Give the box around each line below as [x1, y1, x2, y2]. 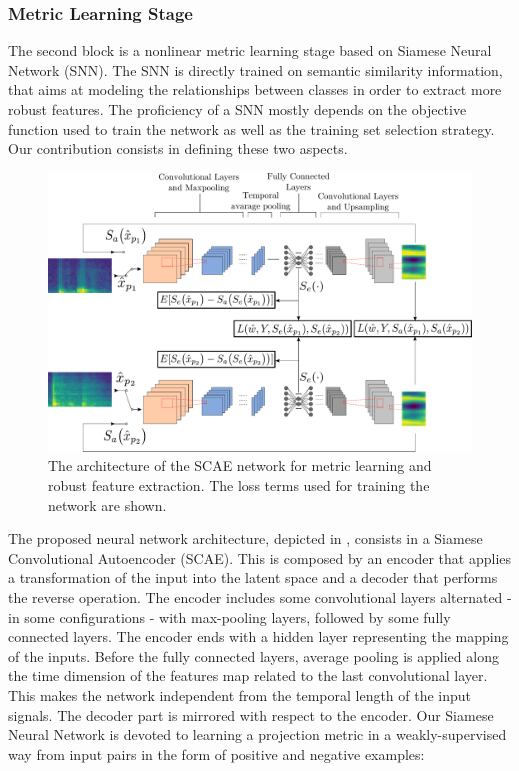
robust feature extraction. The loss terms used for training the [48, 475, 430, 496]
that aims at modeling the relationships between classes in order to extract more [8, 79, 502, 100]
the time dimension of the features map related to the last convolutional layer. [8, 665, 488, 686]
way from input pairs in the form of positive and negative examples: [8, 743, 425, 764]
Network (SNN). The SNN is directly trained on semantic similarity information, [8, 59, 503, 80]
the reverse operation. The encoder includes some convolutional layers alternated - [8, 587, 512, 608]
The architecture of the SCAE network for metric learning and [48, 455, 432, 476]
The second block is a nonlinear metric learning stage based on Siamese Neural [8, 40, 492, 61]
